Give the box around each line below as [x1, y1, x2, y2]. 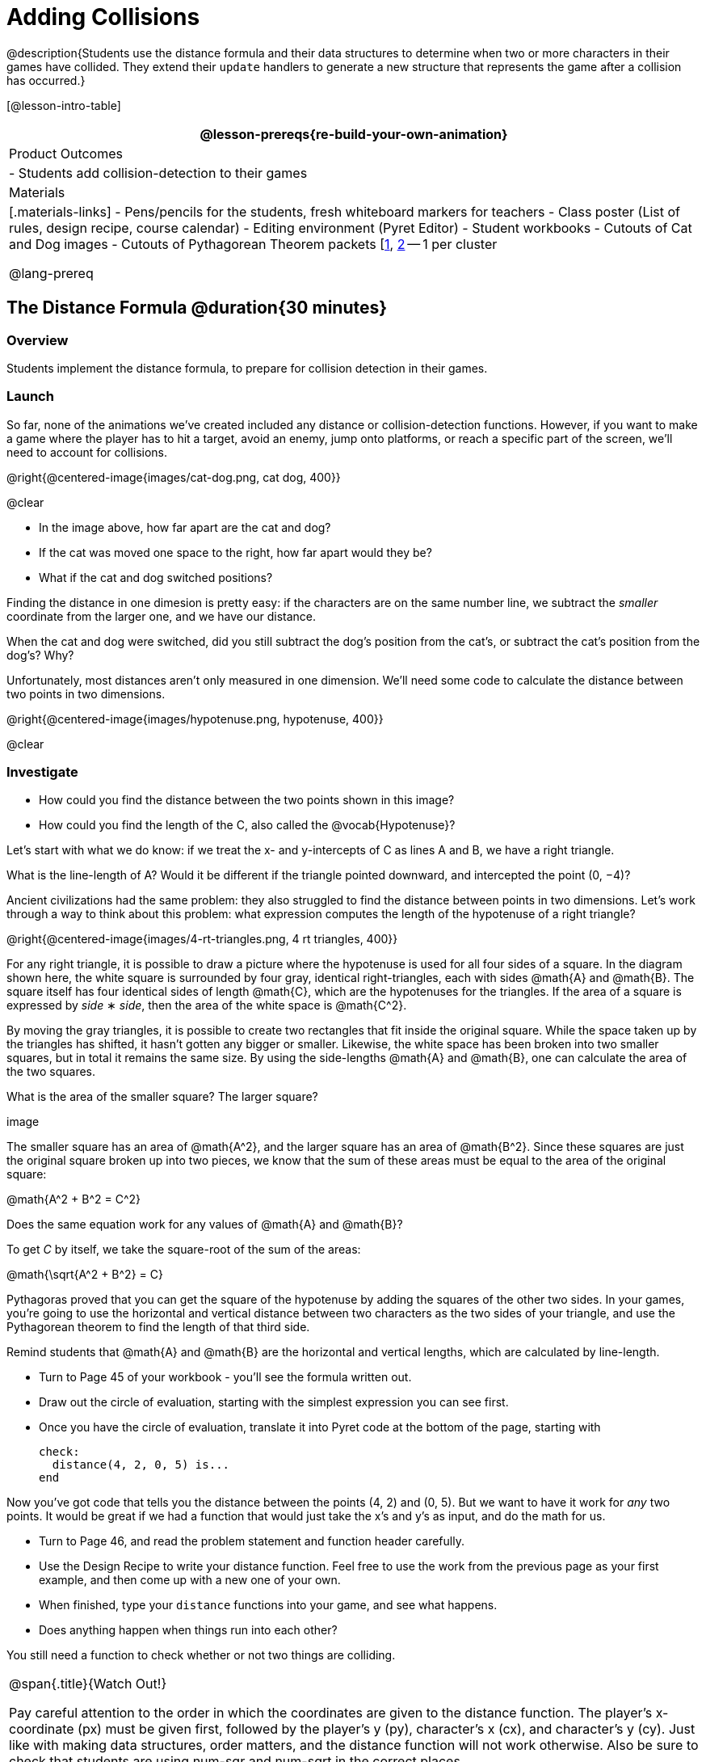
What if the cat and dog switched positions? [39, 570, 273, 584]
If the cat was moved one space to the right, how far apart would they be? [39, 545, 432, 559]
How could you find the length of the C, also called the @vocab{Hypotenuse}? [39, 818, 456, 833]
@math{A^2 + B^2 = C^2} [6, 1192, 141, 1207]
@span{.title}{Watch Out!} [9, 1676, 167, 1692]
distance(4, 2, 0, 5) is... [52, 1458, 230, 1472]
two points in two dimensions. [6, 686, 166, 701]
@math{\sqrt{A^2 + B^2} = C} [6, 1267, 163, 1282]
